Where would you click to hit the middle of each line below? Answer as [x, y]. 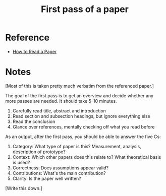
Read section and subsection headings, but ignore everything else [81, 116]
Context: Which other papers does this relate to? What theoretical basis [87, 157]
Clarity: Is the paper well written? [47, 178]
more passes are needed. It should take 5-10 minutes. [61, 101]
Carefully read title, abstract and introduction [59, 111]
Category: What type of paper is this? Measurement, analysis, [77, 146]
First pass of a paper [85, 9]
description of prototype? [39, 152]
